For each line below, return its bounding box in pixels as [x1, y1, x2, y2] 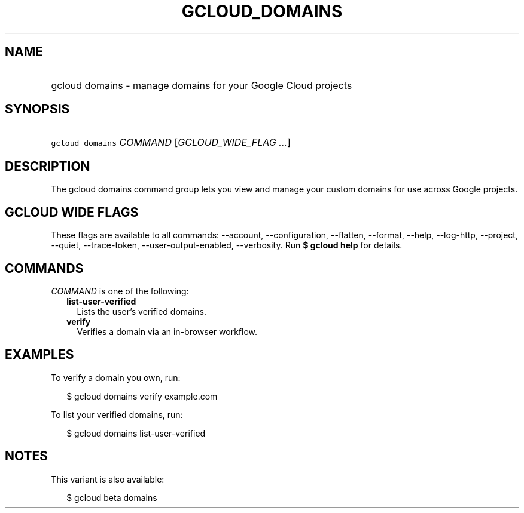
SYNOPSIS [5, 102, 70, 117]
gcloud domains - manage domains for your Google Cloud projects [51, 79, 352, 91]
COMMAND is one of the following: [51, 285, 189, 296]
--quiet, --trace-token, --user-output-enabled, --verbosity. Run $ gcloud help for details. [51, 240, 403, 251]
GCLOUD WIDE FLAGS [5, 204, 139, 220]
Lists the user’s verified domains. [77, 306, 207, 317]
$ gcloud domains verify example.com [66, 391, 218, 401]
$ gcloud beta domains [66, 492, 157, 503]
